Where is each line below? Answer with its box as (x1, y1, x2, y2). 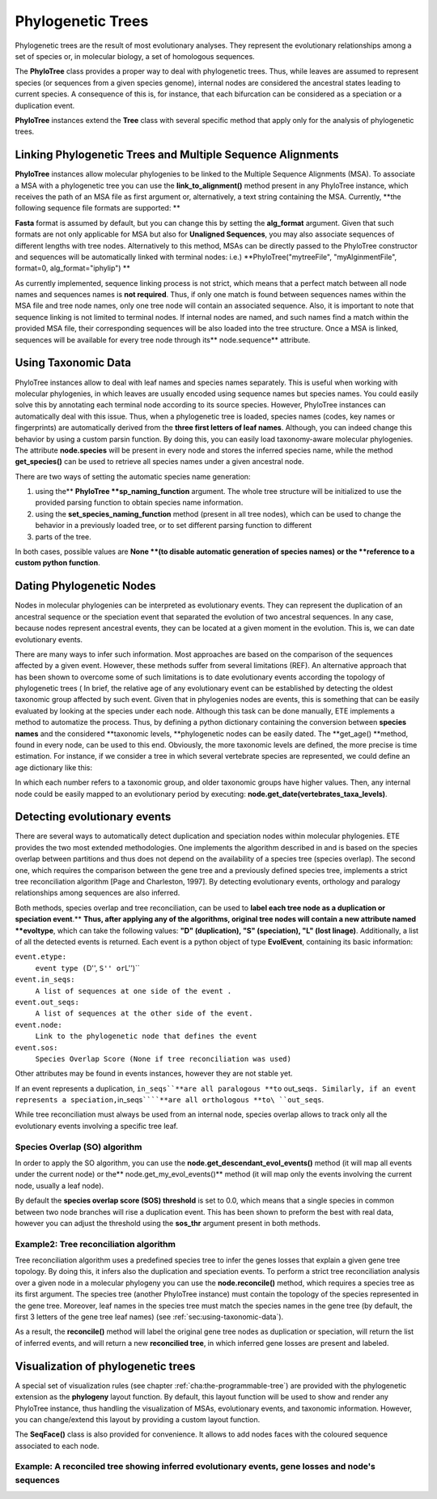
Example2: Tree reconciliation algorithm (15, 1238, 176, 1250)
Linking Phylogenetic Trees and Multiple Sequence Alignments (15, 148, 339, 162)
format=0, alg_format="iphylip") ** (15, 263, 131, 273)
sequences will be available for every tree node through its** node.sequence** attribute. (15, 334, 311, 344)
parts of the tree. (35, 531, 92, 542)
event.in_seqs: (15, 975, 76, 984)
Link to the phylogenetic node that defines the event (35, 1032, 258, 1041)
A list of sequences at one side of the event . (35, 986, 232, 995)
